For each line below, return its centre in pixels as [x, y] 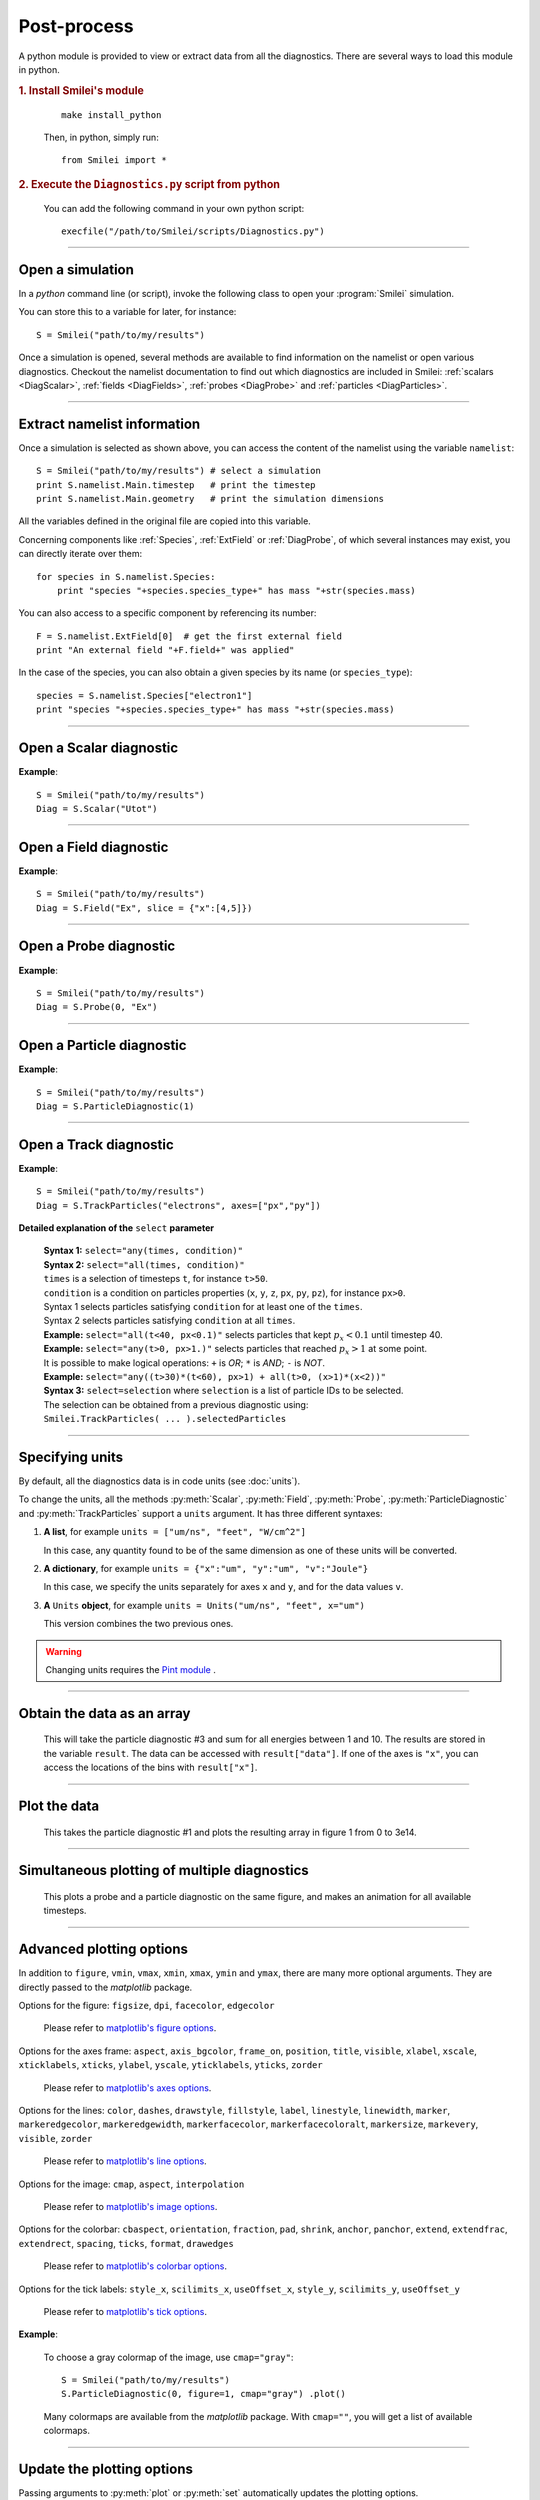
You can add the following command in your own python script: [174, 208]
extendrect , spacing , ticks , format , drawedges [126, 2243]
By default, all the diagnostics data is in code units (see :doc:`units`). [159, 1481]
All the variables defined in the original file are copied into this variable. [165, 521]
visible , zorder [55, 2138]
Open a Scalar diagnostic [98, 748]
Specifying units [71, 1456]
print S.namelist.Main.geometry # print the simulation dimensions [210, 498]
